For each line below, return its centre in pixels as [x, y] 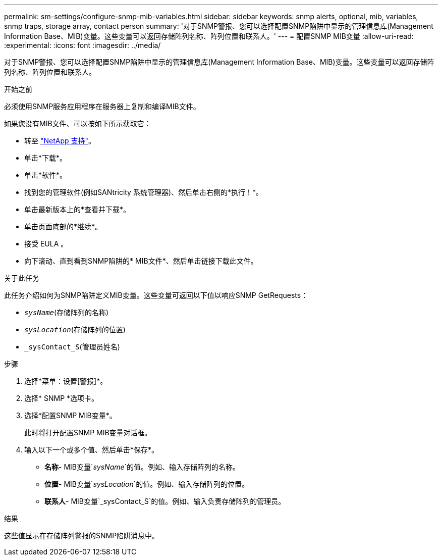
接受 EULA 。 [46, 244]
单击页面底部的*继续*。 [63, 226]
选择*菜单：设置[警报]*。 [66, 381]
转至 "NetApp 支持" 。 [60, 141]
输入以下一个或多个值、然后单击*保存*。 [92, 450]
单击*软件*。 [46, 175]
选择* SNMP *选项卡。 [62, 398]
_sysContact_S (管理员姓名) [72, 347]
